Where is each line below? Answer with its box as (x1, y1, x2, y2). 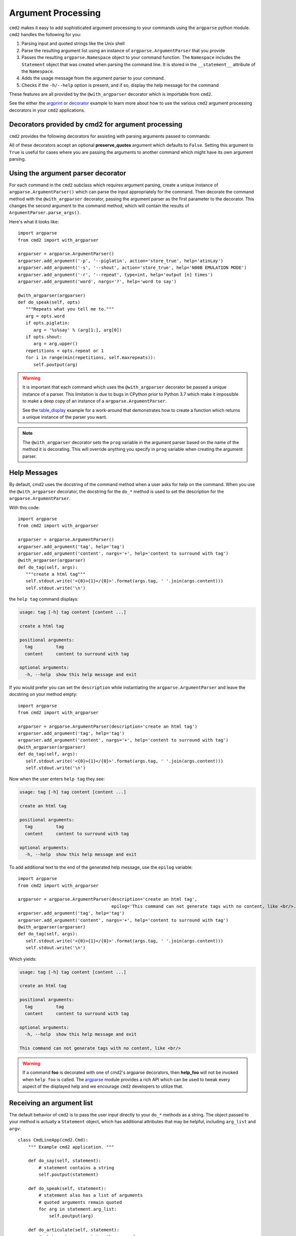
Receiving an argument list (9, 1099, 93, 1107)
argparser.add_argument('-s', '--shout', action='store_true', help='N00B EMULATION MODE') (18, 265, 247, 270)
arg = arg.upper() (33, 341, 78, 347)
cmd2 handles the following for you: (9, 31, 81, 37)
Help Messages (9, 469, 58, 477)
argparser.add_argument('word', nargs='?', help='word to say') (18, 278, 177, 284)
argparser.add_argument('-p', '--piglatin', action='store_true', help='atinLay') (18, 258, 223, 264)
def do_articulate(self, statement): (28, 1227, 119, 1233)
